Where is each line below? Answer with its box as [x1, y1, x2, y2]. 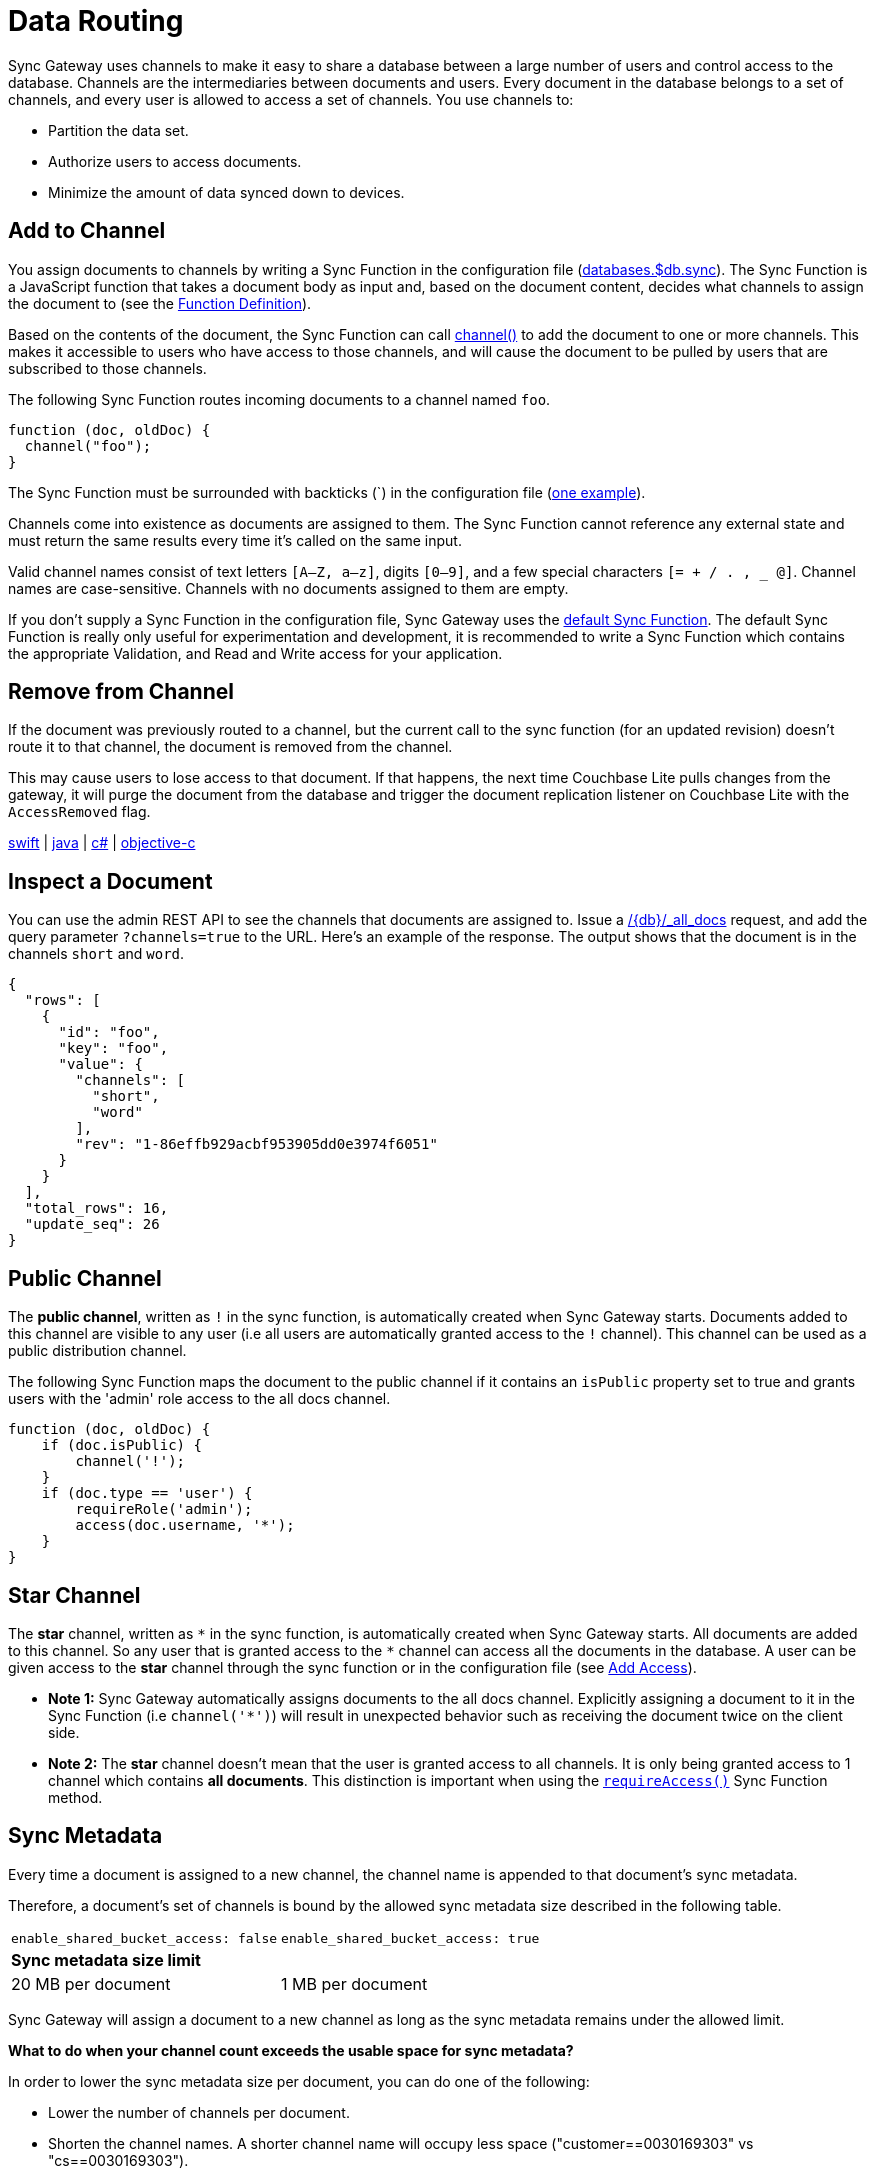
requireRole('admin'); [75, 1501, 253, 1518]
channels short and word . [8, 945, 185, 963]
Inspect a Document [8, 868, 213, 894]
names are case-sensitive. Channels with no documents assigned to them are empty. [8, 579, 569, 597]
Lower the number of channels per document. [48, 2103, 350, 2121]
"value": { [58, 1056, 143, 1073]
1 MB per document [281, 1973, 428, 1994]
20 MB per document [11, 1973, 171, 1994]
